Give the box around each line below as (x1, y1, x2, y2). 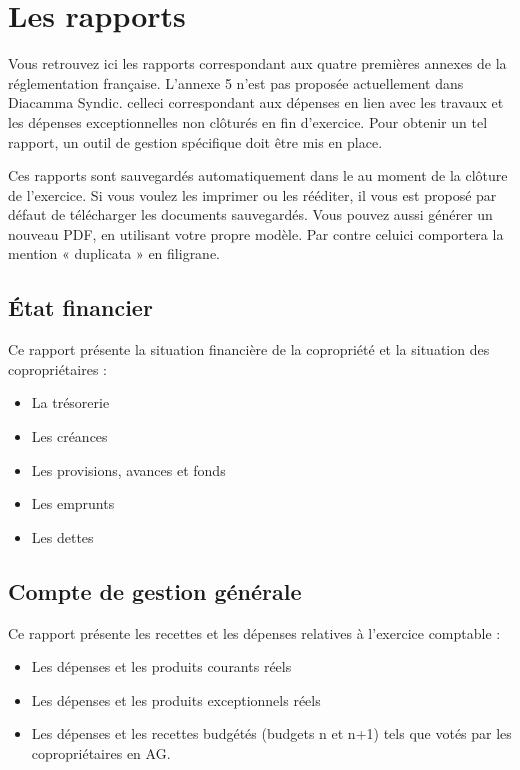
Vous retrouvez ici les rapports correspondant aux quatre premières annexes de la (8, 53, 507, 74)
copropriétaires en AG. (31, 743, 171, 763)
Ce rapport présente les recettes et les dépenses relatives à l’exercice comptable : (8, 622, 501, 643)
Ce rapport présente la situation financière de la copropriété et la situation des (8, 339, 490, 360)
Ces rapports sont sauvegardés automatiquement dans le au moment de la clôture (8, 165, 508, 186)
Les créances (31, 426, 108, 447)
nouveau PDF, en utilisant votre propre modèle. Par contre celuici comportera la (8, 223, 504, 244)
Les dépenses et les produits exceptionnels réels (31, 689, 321, 710)
